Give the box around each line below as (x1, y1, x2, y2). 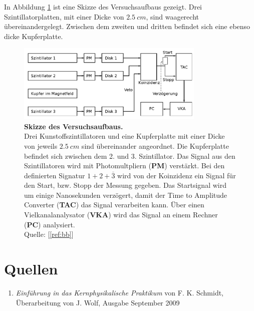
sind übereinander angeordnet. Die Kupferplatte (81, 140, 229, 151)
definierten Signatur (24, 170, 85, 180)
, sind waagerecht (146, 11, 199, 22)
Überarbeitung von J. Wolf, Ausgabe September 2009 (16, 297, 180, 307)
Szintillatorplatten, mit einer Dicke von (4, 11, 124, 22)
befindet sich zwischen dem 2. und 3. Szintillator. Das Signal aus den (24, 150, 235, 161)
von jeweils (24, 140, 58, 151)
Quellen (4, 258, 58, 279)
